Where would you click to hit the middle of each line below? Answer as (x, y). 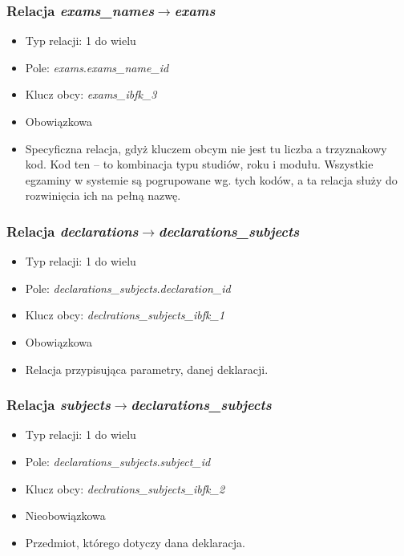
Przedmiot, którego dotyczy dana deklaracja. (135, 542)
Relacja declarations (73, 231)
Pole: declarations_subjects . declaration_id (128, 288)
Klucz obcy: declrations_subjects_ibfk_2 (125, 488)
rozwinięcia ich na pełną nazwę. (103, 195)
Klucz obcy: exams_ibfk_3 (91, 94)
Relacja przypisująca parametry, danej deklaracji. (147, 369)
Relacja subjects (59, 405)
